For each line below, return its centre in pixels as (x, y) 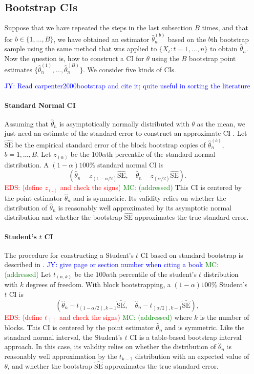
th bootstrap (230, 39)
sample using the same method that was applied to (81, 49)
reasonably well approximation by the (61, 356)
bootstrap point (212, 58)
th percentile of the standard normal (161, 154)
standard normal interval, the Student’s (63, 337)
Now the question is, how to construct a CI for (74, 58)
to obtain (223, 49)
